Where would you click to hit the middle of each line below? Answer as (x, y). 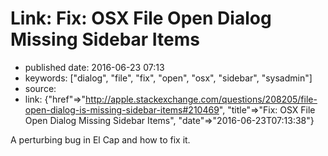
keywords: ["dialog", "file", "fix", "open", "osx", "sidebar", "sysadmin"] (168, 78)
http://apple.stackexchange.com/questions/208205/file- (201, 99)
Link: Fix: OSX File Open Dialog (141, 18)
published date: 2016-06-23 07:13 (94, 67)
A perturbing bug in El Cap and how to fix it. (100, 139)
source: (40, 88)
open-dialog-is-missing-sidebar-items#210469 (122, 109)
